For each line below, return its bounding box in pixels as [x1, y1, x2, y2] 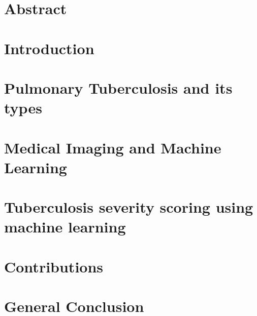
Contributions [4, 256, 104, 276]
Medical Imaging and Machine [4, 137, 221, 157]
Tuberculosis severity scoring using [4, 196, 253, 217]
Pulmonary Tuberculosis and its [4, 77, 233, 98]
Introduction [4, 37, 94, 58]
